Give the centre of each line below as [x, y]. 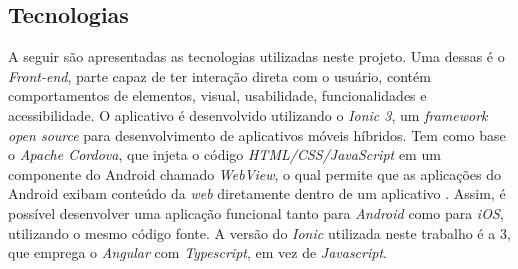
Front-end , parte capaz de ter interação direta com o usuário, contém [219, 75]
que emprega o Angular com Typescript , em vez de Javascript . [197, 252]
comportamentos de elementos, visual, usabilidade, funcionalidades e [217, 95]
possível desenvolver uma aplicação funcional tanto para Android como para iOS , [256, 212]
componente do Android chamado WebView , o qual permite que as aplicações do [255, 173]
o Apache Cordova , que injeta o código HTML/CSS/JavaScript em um [224, 154]
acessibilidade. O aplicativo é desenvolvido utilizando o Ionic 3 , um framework [248, 114]
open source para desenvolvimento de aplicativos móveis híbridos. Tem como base [257, 134]
